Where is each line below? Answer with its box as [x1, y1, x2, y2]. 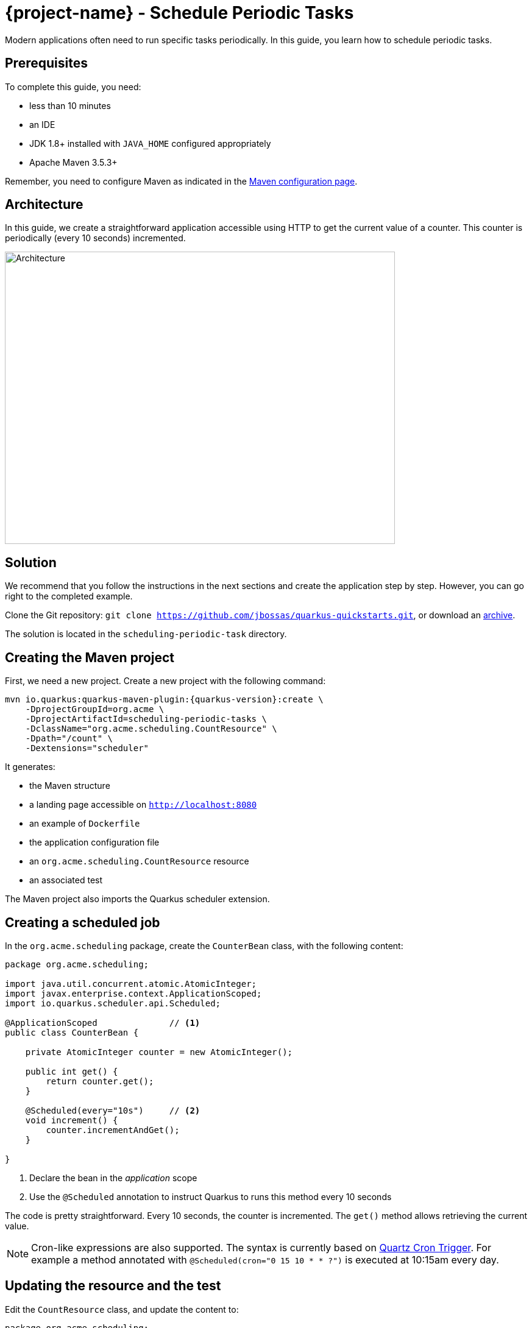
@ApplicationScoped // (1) [5, 1017, 200, 1028]
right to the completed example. [5, 591, 133, 602]
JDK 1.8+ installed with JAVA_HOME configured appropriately [29, 138, 271, 149]
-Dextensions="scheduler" [25, 743, 149, 754]
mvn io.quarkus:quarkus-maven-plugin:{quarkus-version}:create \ [5, 694, 324, 705]
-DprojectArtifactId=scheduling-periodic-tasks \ [25, 714, 267, 724]
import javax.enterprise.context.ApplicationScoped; [5, 988, 262, 998]
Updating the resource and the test [5, 1278, 221, 1294]
